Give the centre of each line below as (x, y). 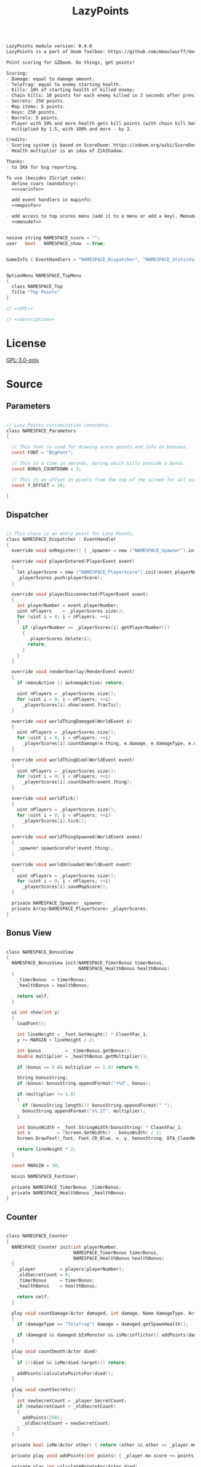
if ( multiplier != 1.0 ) (47, 1094)
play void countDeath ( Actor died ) (54, 1351)
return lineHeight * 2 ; (47, 1149)
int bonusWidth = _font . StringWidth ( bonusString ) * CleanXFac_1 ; (100, 1127)
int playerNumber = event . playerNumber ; (68, 605)
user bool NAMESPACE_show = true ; (56, 244)
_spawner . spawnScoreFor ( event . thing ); (65, 848)
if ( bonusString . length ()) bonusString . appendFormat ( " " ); (97, 1105)
